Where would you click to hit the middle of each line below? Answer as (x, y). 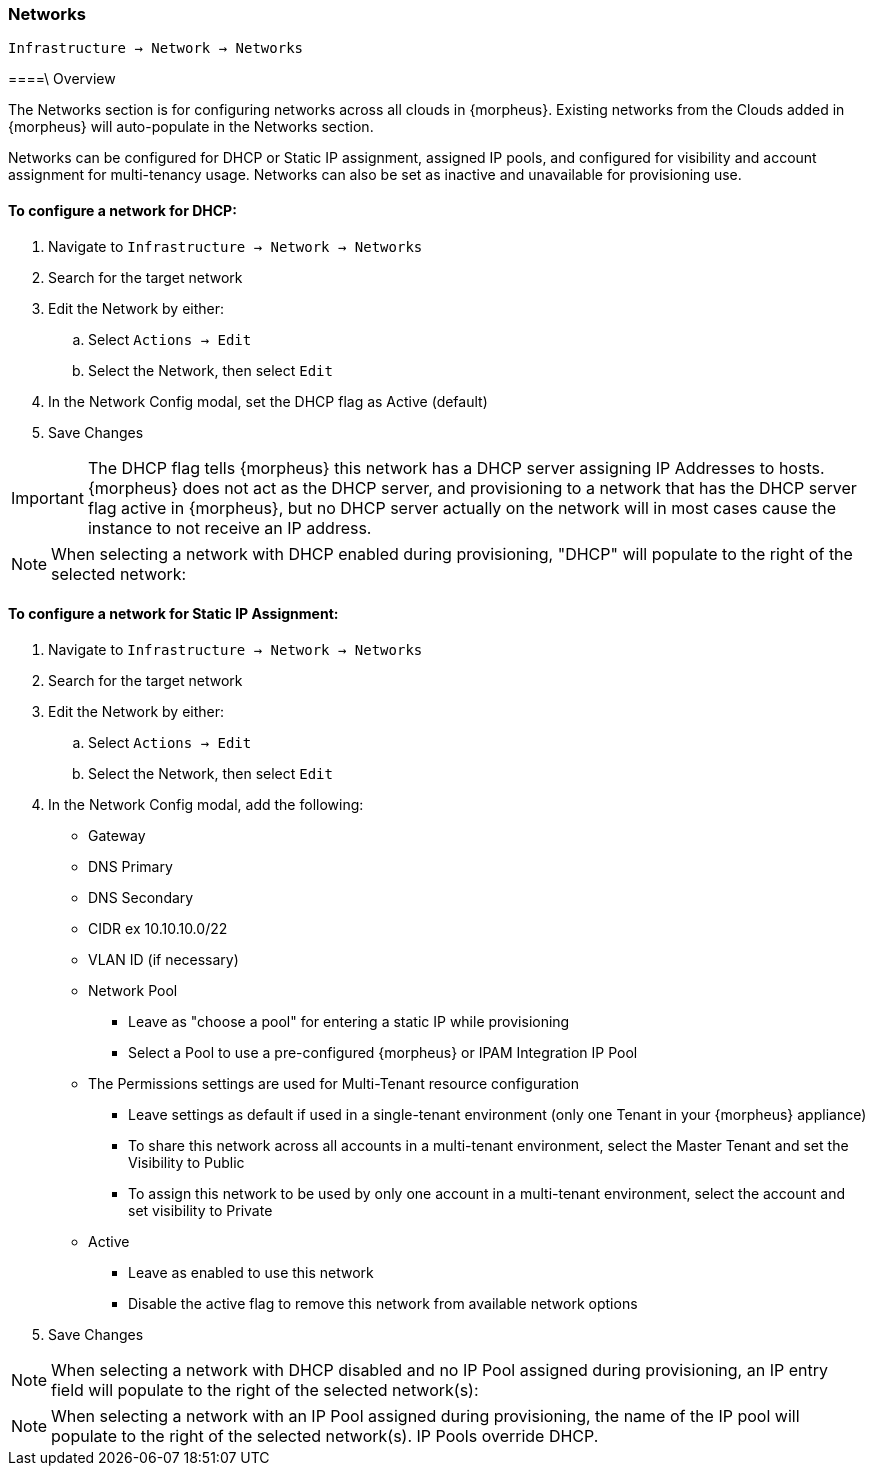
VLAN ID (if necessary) (163, 959)
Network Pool (133, 990)
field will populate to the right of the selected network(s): (265, 1389)
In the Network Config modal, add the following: (206, 804)
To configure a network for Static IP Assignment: (173, 614)
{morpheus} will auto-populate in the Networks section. (191, 127)
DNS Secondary (141, 897)
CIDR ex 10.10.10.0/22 (158, 928)
